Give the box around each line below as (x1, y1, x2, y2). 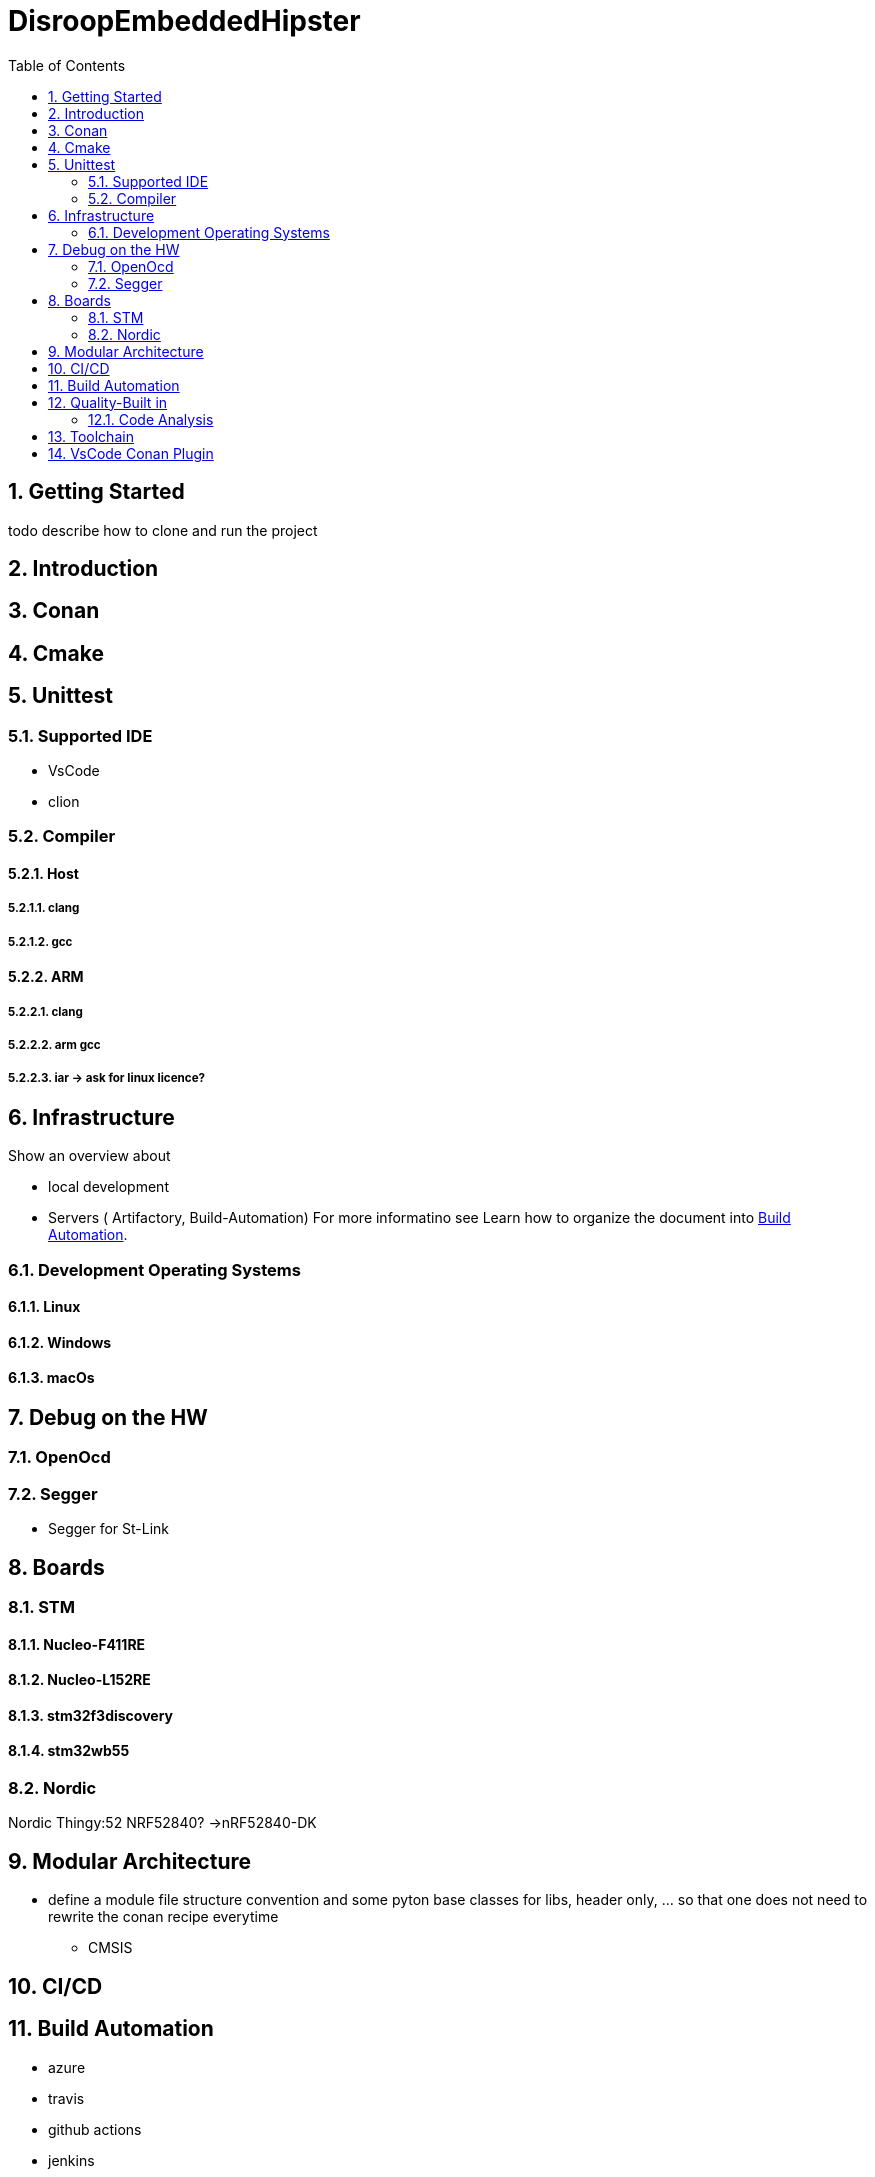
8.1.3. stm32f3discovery (8, 1706, 173, 1724)
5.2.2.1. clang (8, 1004, 83, 1019)
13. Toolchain (48, 427, 134, 445)
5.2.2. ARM (8, 968, 84, 986)
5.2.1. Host (8, 865, 79, 883)
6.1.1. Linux (8, 1298, 81, 1316)
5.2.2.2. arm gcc (8, 1038, 101, 1053)
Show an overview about (8, 1147, 171, 1165)
